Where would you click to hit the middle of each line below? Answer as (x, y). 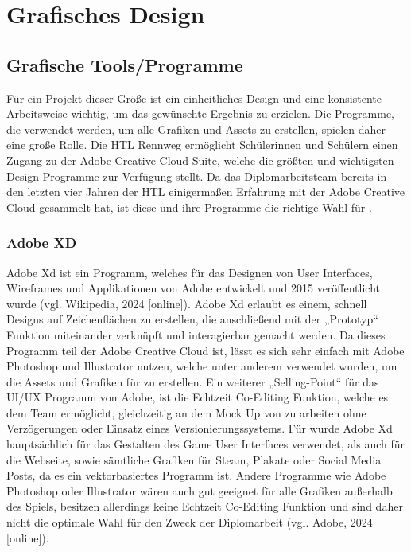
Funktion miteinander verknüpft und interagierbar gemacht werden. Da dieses (196, 334)
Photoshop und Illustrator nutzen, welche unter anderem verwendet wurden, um (202, 366)
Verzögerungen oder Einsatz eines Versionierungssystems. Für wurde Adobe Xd (200, 428)
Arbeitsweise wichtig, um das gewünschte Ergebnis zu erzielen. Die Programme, (200, 114)
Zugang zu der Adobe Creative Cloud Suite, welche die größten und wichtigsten (200, 160)
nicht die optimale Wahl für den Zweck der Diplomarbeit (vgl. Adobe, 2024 (190, 522)
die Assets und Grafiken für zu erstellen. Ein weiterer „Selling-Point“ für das (193, 381)
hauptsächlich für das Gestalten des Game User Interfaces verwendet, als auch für (206, 444)
